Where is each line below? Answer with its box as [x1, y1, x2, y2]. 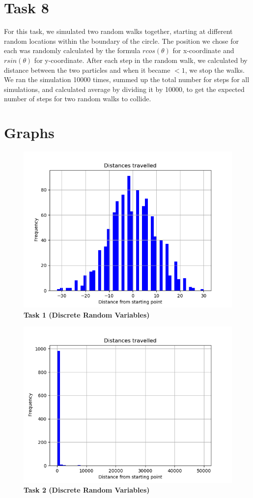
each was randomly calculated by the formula [4, 45, 141, 56]
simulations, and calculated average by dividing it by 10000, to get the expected [4, 84, 245, 94]
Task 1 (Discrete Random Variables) [24, 309, 150, 320]
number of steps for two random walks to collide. [4, 93, 151, 104]
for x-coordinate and [172, 45, 234, 56]
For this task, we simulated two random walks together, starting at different [4, 26, 233, 36]
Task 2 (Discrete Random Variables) [24, 484, 150, 495]
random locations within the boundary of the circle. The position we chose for [4, 35, 239, 46]
